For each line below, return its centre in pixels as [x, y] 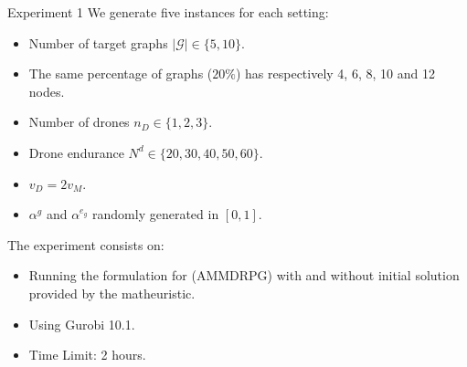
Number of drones [79, 122]
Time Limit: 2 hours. [87, 355]
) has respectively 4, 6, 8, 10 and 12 [335, 73]
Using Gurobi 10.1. [82, 324]
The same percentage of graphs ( [121, 73]
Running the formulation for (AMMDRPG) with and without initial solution [244, 275]
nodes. [47, 91]
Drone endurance [76, 152]
